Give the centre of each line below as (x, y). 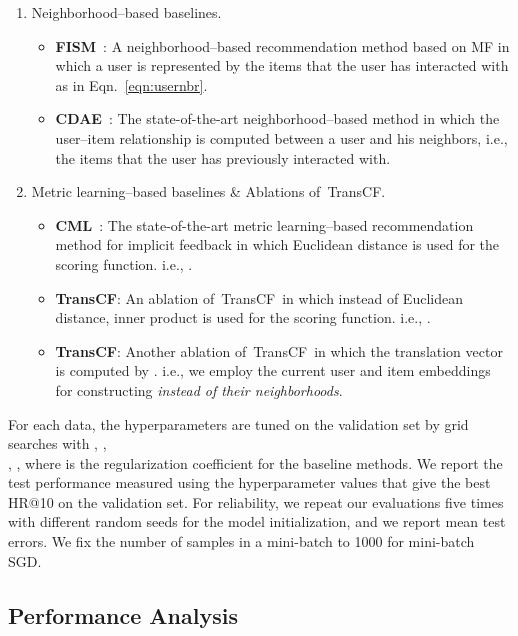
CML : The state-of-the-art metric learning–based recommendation (264, 224)
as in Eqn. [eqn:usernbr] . (131, 84)
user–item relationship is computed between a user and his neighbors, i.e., (281, 137)
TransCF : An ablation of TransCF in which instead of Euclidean (259, 297)
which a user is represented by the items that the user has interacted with (282, 65)
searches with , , (57, 443)
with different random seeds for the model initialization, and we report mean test (257, 521)
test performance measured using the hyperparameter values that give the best (249, 482)
